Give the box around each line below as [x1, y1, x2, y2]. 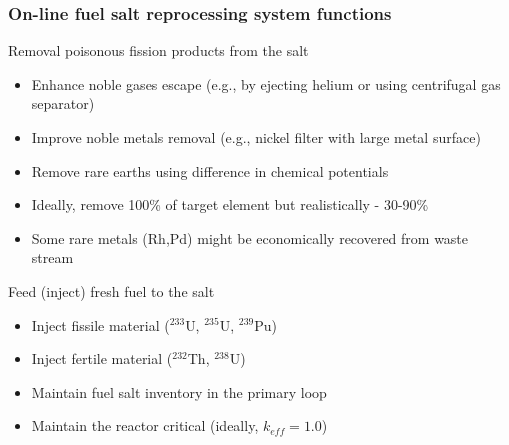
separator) [31, 93, 95, 114]
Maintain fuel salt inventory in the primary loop [31, 381, 327, 402]
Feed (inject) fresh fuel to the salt [8, 280, 215, 301]
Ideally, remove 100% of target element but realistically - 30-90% [31, 194, 429, 215]
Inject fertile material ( [31, 348, 173, 369]
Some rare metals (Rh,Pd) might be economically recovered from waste [31, 227, 469, 248]
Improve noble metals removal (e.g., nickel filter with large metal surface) [31, 127, 481, 147]
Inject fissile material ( [31, 314, 170, 335]
